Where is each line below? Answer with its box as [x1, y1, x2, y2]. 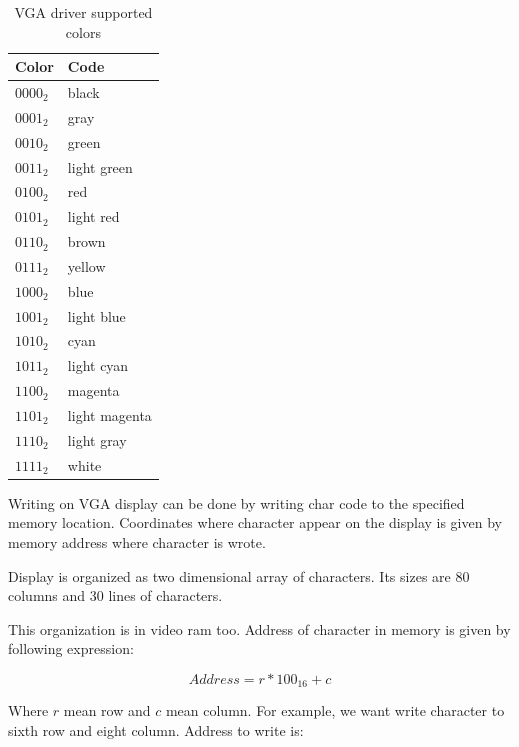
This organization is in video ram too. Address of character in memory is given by [8, 618, 511, 639]
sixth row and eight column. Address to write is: [8, 719, 304, 740]
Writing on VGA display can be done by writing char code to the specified [8, 492, 465, 513]
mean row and [63, 700, 151, 721]
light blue [67, 305, 126, 326]
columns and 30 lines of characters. [8, 585, 223, 606]
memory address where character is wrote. [8, 531, 266, 552]
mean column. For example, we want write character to [165, 700, 505, 721]
